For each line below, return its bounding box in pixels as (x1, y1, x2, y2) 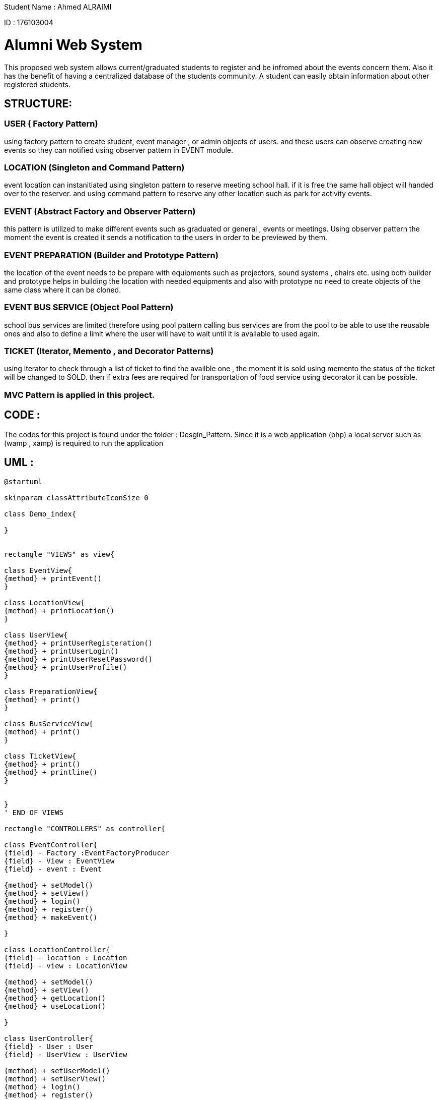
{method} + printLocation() (4, 606, 115, 615)
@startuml (4, 477, 42, 486)
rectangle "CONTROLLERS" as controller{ (4, 824, 166, 833)
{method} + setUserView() (4, 1074, 106, 1083)
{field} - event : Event (4, 864, 102, 873)
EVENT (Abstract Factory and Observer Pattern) (4, 206, 196, 216)
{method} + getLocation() (4, 994, 106, 1002)
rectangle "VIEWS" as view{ (4, 550, 115, 558)
